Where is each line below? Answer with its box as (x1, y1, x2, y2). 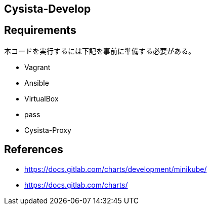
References (4, 143, 63, 156)
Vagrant (24, 62, 51, 72)
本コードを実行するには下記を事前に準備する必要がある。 (4, 46, 195, 55)
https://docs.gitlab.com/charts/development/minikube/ (24, 164, 207, 173)
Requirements (4, 24, 76, 37)
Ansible (24, 78, 49, 87)
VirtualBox (24, 94, 59, 103)
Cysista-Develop (4, 3, 91, 15)
